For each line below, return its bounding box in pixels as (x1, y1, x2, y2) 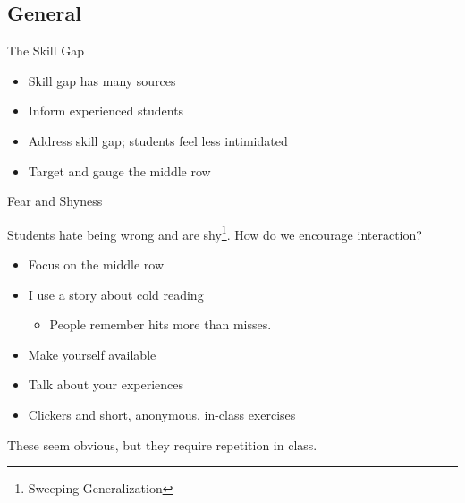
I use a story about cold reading (28, 285, 204, 303)
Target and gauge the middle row (28, 161, 211, 180)
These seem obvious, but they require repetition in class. (7, 435, 317, 454)
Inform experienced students (28, 101, 184, 120)
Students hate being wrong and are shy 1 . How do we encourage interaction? (7, 222, 422, 243)
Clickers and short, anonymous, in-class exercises (28, 405, 296, 423)
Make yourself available (28, 345, 156, 363)
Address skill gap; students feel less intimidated (28, 131, 288, 149)
